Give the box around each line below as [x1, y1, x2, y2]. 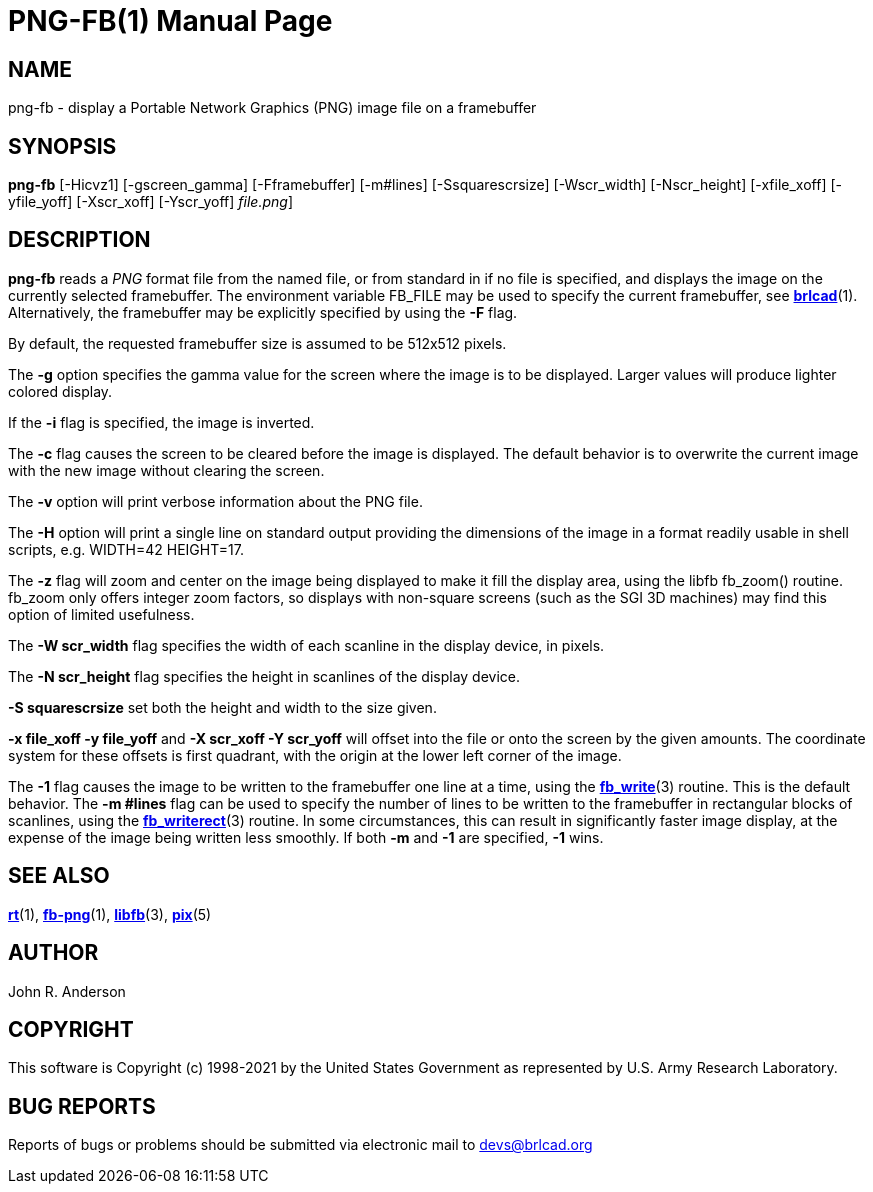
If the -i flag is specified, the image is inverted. [8, 413, 315, 431]
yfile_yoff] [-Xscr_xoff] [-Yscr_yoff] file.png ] [8, 193, 293, 211]
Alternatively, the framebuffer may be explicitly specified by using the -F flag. [8, 303, 518, 321]
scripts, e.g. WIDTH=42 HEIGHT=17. [8, 540, 244, 558]
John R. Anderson [8, 982, 126, 1000]
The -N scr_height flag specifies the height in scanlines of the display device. [8, 667, 521, 685]
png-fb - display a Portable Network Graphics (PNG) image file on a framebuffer [8, 99, 537, 117]
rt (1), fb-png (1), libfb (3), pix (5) [8, 905, 212, 923]
